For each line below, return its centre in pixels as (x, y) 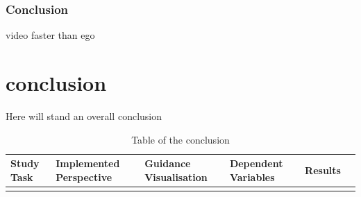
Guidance (168, 163)
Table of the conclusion (180, 139)
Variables (252, 177)
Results (323, 170)
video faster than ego (50, 35)
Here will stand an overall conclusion (84, 115)
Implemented (88, 163)
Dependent (256, 163)
